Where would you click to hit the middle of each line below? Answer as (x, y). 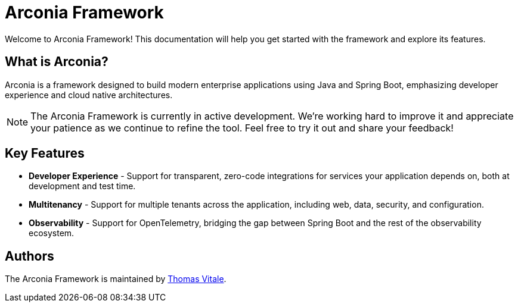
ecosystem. (52, 233)
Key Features (45, 153)
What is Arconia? (57, 62)
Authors (30, 256)
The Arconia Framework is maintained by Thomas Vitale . (116, 279)
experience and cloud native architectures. (89, 95)
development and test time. (82, 186)
